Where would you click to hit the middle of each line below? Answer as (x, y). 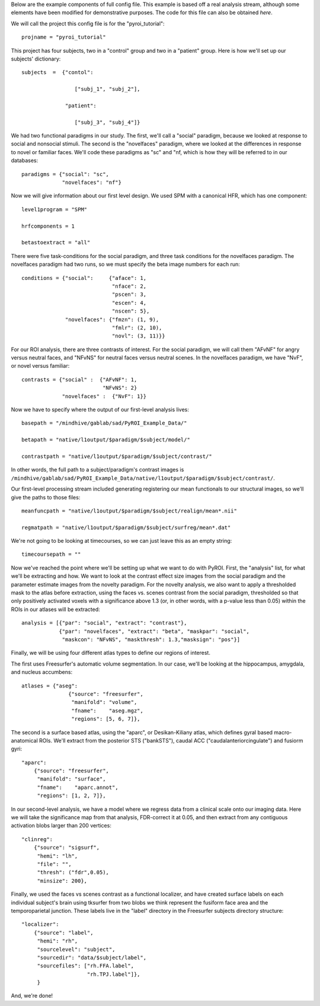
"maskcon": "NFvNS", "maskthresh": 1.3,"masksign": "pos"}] (151, 640)
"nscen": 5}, (131, 311)
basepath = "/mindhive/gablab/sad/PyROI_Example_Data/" (104, 423)
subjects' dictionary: (36, 59)
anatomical (24, 740)
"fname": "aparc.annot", (78, 787)
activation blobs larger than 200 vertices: (61, 826)
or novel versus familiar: (40, 366)
